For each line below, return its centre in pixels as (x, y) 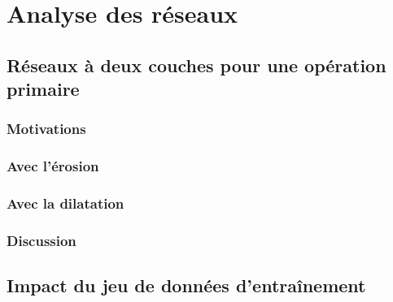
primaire (43, 89)
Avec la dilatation (65, 203)
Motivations (46, 129)
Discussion (41, 240)
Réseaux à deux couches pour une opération (196, 65)
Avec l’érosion (53, 166)
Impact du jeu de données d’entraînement (186, 285)
